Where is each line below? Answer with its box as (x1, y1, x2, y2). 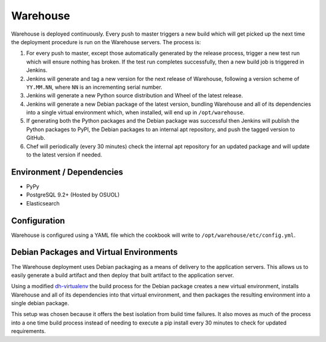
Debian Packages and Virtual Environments (11, 247, 178, 257)
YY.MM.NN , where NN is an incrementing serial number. (26, 83, 162, 91)
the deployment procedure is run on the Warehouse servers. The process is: (11, 38, 202, 45)
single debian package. (11, 300, 69, 307)
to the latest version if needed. (26, 151, 103, 158)
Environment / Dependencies (11, 167, 123, 177)
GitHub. (26, 134, 45, 141)
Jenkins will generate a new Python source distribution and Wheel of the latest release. (26, 92, 243, 99)
